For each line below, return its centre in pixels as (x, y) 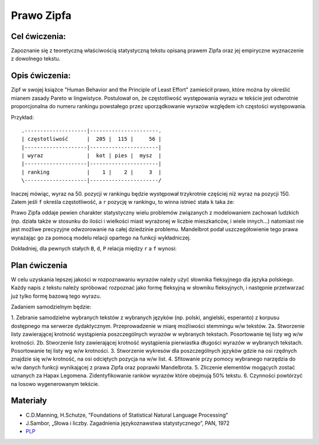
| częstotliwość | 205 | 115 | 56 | (92, 139)
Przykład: (22, 117)
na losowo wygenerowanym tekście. (55, 384)
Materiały (29, 401)
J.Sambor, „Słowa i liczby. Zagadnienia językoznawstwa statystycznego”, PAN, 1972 (128, 423)
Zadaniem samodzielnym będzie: (51, 307)
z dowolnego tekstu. (36, 59)
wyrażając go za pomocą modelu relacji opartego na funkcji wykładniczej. (101, 238)
